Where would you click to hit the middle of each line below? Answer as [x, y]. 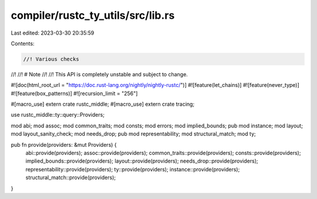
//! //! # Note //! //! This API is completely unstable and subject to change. [99, 74]
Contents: [23, 43]
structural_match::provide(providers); [71, 178]
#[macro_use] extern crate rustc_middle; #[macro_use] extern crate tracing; [103, 104]
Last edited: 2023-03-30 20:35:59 [53, 33]
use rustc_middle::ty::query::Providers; [58, 115]
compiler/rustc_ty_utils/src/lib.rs [93, 15]
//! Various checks [51, 59]
